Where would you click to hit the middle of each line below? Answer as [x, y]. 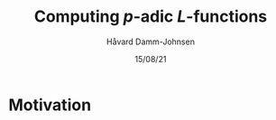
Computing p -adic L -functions [151, 17]
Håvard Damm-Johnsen [151, 42]
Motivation [50, 105]
